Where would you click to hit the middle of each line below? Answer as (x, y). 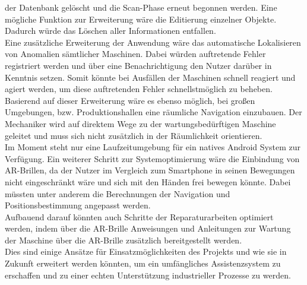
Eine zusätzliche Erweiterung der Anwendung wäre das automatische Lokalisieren (153, 42)
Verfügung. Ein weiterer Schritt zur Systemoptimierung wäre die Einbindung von (152, 158)
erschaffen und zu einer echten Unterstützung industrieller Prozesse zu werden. (148, 275)
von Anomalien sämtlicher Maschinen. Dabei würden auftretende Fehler (135, 54)
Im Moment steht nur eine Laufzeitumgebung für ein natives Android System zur (153, 147)
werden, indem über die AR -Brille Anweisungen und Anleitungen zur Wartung (148, 228)
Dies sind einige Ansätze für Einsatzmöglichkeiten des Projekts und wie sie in (146, 251)
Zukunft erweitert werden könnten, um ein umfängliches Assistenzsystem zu (143, 263)
